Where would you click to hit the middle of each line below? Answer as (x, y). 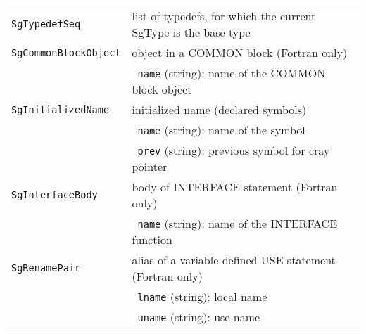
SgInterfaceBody (55, 195)
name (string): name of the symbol (221, 130)
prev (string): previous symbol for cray (234, 150)
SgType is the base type (191, 32)
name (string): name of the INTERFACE (238, 223)
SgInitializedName (61, 109)
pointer (150, 166)
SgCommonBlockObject (66, 52)
